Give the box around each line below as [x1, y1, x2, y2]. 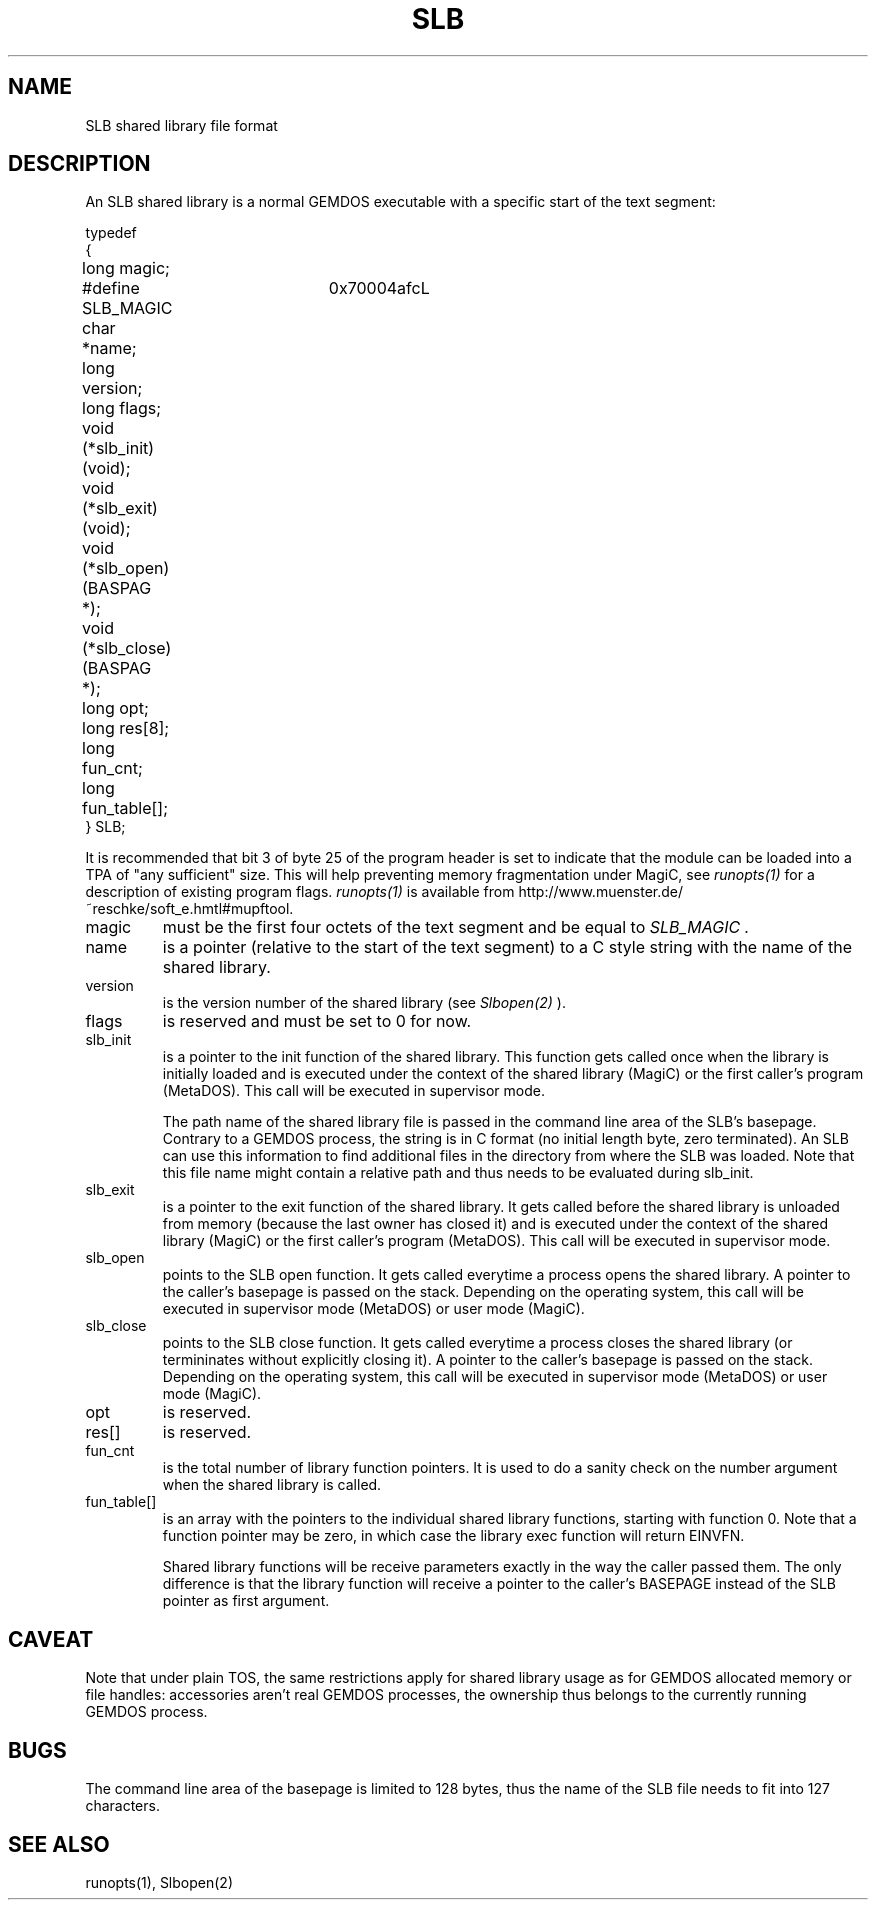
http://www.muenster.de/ [518, 883, 684, 901]
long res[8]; [82, 718, 170, 739]
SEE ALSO [8, 1831, 110, 1857]
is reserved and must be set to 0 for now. [162, 1011, 472, 1032]
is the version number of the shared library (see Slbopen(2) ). [162, 994, 566, 1012]
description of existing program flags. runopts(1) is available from [85, 883, 515, 901]
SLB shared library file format [85, 116, 278, 134]
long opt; [82, 698, 149, 719]
